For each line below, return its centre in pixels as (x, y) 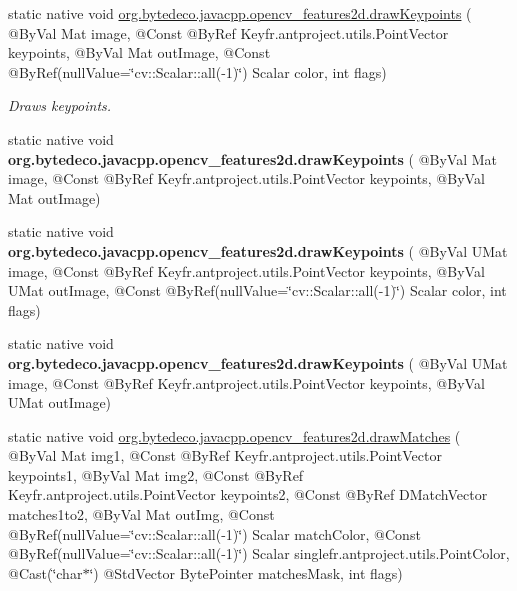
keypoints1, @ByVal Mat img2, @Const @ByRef (156, 474)
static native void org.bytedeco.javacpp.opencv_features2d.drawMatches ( (234, 435)
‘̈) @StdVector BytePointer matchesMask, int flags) (246, 572)
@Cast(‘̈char (45, 572)
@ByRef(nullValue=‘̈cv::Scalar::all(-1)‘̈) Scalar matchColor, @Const (214, 533)
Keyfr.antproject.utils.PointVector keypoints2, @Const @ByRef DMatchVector (248, 494)
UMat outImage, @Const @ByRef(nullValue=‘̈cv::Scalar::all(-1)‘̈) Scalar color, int (257, 290)
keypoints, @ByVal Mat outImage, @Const (139, 52)
